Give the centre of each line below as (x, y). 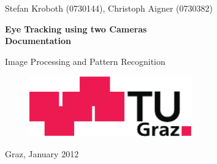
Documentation (38, 41)
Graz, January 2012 (42, 153)
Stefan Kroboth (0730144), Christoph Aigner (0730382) (109, 8)
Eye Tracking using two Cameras (76, 28)
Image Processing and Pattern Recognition (85, 61)
